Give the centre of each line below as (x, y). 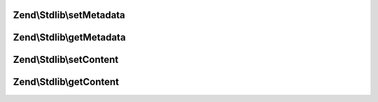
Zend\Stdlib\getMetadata (69, 37)
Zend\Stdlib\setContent (66, 60)
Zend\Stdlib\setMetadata (69, 15)
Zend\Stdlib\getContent (66, 82)
